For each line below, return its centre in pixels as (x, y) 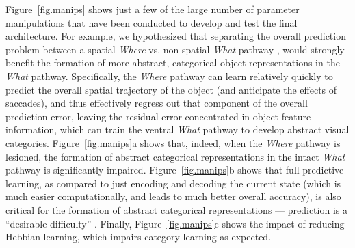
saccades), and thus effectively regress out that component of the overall (157, 103)
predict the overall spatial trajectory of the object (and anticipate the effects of (171, 89)
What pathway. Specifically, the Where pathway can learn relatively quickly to (169, 75)
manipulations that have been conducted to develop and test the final (152, 22)
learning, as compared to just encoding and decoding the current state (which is (173, 183)
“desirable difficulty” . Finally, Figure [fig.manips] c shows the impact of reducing (175, 223)
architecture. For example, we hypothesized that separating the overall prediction (176, 36)
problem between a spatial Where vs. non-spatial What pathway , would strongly (175, 49)
